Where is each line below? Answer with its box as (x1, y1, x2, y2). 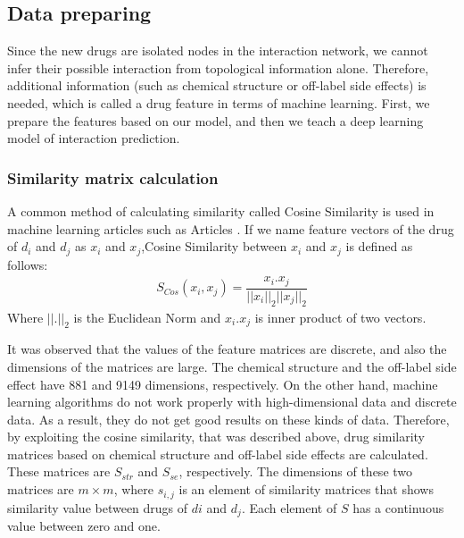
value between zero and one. (7, 516, 161, 534)
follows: (7, 255, 48, 273)
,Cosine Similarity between (141, 237, 287, 256)
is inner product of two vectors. (254, 307, 427, 326)
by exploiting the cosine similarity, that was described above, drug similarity (7, 427, 426, 446)
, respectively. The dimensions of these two (178, 462, 413, 481)
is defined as (345, 237, 413, 256)
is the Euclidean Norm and (73, 307, 221, 326)
